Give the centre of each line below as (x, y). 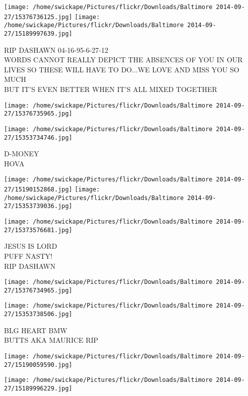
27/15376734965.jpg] (38, 290)
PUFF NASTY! (28, 256)
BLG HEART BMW (36, 330)
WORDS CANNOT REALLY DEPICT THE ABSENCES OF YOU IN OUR (123, 60)
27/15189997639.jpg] (38, 33)
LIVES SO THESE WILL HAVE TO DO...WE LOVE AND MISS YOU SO (122, 69)
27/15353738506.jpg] (38, 314)
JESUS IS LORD (31, 246)
